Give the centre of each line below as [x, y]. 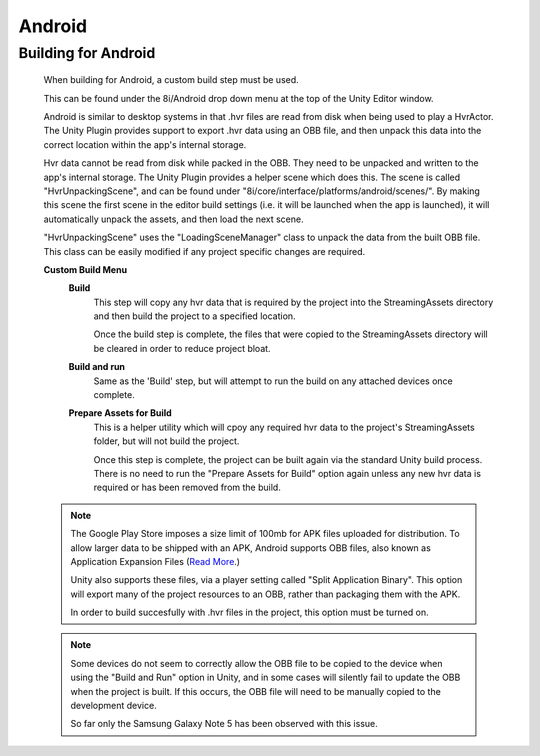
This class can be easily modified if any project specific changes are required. [204, 251]
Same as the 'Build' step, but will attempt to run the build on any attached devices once [273, 381]
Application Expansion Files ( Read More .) [155, 561]
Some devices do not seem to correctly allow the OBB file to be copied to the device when [257, 663]
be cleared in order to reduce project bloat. [182, 348]
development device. [113, 706]
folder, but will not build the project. [166, 441]
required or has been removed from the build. [187, 487]
